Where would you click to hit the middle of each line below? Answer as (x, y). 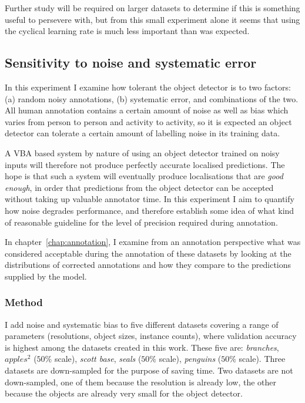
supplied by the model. (46, 276)
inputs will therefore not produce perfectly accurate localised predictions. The (145, 164)
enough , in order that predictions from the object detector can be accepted (139, 187)
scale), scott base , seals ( (98, 359)
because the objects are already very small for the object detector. (124, 393)
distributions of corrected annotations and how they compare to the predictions (148, 265)
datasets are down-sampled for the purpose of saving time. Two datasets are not (149, 370)
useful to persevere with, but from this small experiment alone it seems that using (152, 19)
